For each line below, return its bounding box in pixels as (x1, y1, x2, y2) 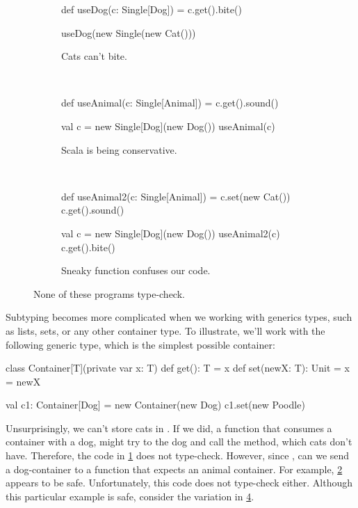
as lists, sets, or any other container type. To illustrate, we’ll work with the (6, 323, 325, 338)
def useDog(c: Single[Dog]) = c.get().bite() (61, 2, 242, 16)
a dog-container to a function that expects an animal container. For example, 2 (6, 461, 343, 476)
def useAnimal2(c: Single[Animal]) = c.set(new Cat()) (61, 189, 291, 203)
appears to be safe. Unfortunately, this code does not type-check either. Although (6, 475, 352, 490)
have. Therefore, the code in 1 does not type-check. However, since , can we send (6, 448, 350, 463)
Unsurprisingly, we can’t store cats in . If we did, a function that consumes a (6, 420, 332, 435)
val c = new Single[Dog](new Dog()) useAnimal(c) (61, 118, 275, 133)
